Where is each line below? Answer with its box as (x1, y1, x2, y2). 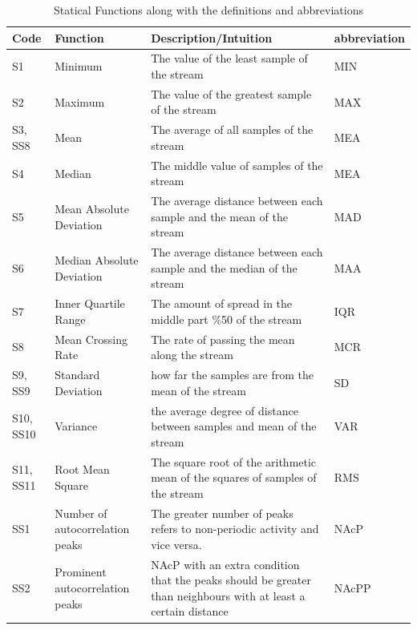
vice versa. (151, 535, 202, 552)
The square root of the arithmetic (151, 453, 317, 470)
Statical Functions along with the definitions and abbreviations (54, 2, 363, 18)
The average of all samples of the (151, 121, 314, 138)
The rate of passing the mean (151, 330, 295, 347)
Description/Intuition (151, 29, 273, 46)
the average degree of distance (151, 402, 298, 418)
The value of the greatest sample (151, 85, 312, 102)
